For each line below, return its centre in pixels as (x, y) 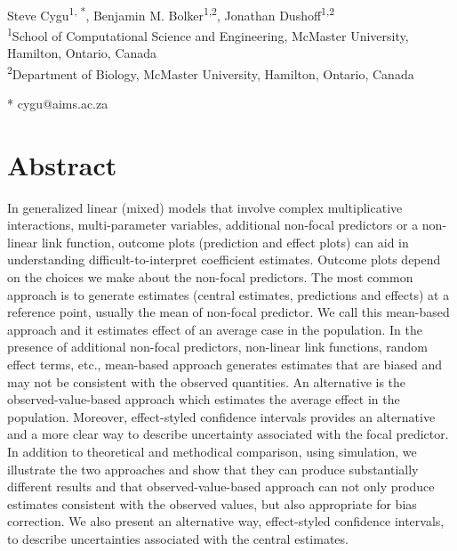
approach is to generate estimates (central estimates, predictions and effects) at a (228, 294)
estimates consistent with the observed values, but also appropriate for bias (212, 503)
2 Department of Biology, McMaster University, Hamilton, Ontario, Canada (211, 72)
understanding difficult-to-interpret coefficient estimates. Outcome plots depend (224, 259)
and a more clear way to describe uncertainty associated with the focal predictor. (228, 434)
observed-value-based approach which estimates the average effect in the (204, 399)
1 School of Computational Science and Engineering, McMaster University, (208, 34)
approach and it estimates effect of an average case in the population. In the (215, 329)
